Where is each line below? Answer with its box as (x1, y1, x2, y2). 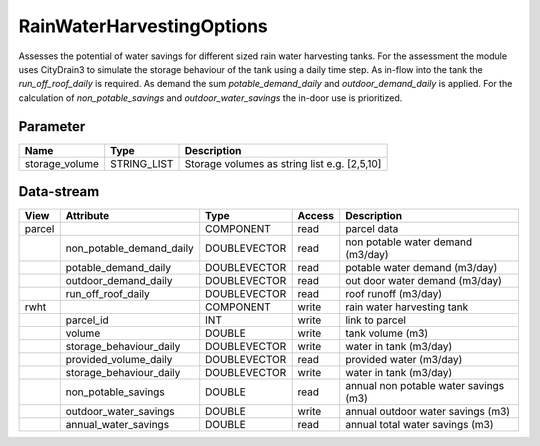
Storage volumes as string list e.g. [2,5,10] (184, 156, 382, 170)
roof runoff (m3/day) (345, 287, 443, 301)
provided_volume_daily (65, 353, 173, 367)
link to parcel (345, 313, 407, 327)
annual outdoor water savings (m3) (345, 405, 510, 419)
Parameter (18, 118, 86, 135)
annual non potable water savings (345, 379, 505, 393)
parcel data (345, 222, 399, 236)
